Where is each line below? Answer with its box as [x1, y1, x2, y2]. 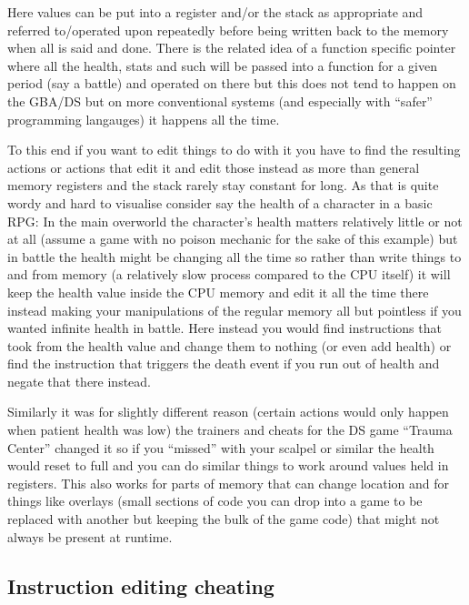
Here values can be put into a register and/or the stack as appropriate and [7, 3, 424, 21]
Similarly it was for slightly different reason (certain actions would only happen [7, 402, 449, 421]
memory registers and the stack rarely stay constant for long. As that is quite [7, 176, 439, 195]
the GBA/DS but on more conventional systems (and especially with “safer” [7, 91, 433, 110]
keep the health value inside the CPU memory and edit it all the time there [7, 282, 429, 301]
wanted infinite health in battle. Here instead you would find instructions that [7, 318, 442, 338]
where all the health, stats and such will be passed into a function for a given [7, 55, 437, 75]
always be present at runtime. [7, 527, 173, 546]
